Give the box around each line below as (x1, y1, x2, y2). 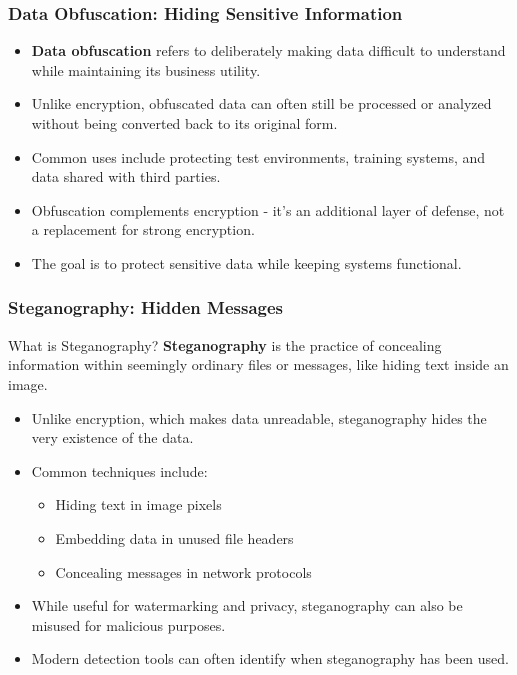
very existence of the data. (31, 427, 194, 448)
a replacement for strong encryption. (31, 219, 255, 240)
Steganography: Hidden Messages (8, 295, 284, 320)
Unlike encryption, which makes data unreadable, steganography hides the (31, 407, 487, 428)
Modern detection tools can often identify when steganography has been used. (31, 648, 509, 669)
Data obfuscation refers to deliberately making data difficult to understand (31, 40, 506, 61)
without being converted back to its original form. (31, 113, 338, 133)
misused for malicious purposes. (31, 614, 226, 635)
